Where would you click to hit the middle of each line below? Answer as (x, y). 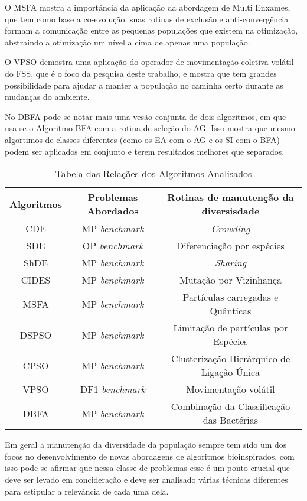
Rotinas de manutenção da (231, 197)
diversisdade (231, 211)
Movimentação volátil (231, 389)
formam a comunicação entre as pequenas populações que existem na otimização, (151, 30)
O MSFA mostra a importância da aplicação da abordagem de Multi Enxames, (148, 7)
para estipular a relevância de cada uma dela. (87, 491)
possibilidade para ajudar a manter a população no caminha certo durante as (144, 85)
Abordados (113, 211)
